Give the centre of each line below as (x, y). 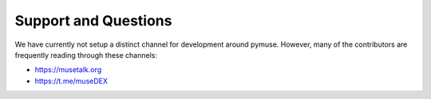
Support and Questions (93, 21)
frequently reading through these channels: (86, 55)
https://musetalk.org (68, 70)
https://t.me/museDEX (71, 81)
